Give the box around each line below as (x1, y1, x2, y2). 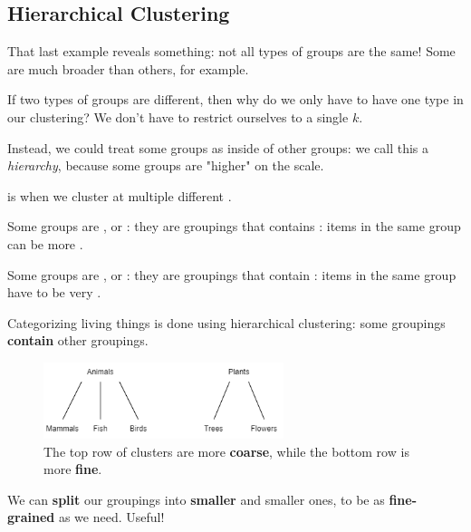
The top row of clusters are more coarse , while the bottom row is (43, 441, 409, 460)
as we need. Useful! (58, 508, 165, 527)
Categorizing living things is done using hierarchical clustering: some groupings (7, 313, 446, 332)
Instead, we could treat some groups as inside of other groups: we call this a (7, 138, 428, 157)
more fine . (43, 459, 102, 479)
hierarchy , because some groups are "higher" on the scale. (7, 156, 324, 175)
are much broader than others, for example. (7, 59, 249, 78)
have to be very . (7, 283, 101, 302)
